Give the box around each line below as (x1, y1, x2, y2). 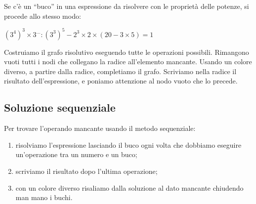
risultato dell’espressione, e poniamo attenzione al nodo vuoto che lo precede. (4, 76, 238, 86)
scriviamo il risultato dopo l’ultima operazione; (15, 166, 158, 176)
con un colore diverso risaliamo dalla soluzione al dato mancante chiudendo (15, 182, 244, 193)
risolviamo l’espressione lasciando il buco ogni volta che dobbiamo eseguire (15, 139, 242, 150)
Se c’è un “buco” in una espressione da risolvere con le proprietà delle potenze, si (4, 1, 249, 11)
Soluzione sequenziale (4, 100, 116, 115)
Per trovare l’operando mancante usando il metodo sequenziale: (4, 123, 196, 133)
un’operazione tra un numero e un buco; (15, 149, 137, 160)
